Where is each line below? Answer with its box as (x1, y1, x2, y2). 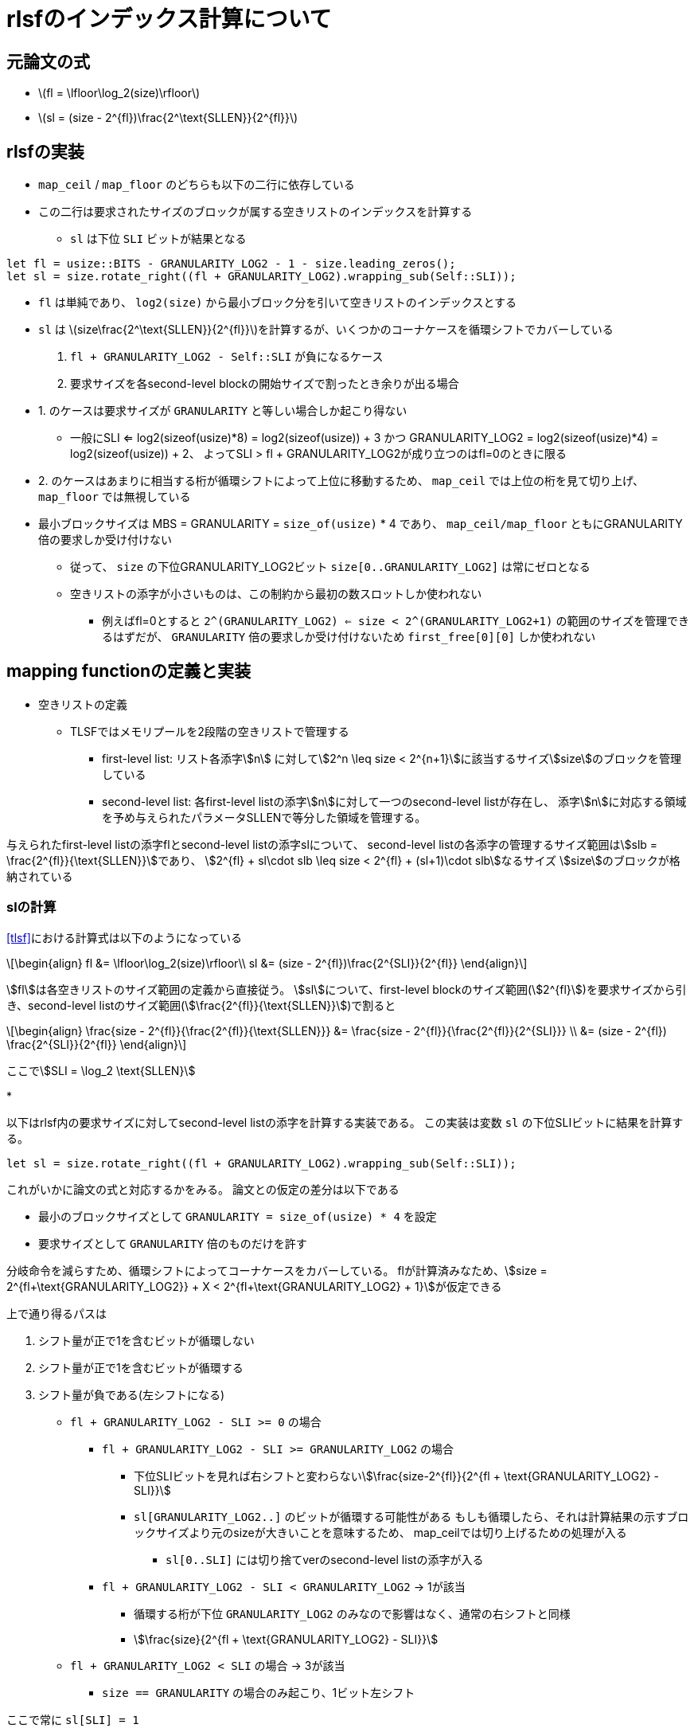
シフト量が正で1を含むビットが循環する (38, 1360, 244, 1374)
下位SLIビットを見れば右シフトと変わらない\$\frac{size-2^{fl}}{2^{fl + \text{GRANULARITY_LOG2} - (134, 1468, 660, 1483)
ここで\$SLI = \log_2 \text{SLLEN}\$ (6, 1063, 196, 1077)
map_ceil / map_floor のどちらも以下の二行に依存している (38, 178, 355, 192)
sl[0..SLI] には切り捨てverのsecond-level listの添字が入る (166, 1552, 484, 1566)
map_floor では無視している (38, 490, 191, 504)
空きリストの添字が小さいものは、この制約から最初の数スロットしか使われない (70, 587, 482, 601)
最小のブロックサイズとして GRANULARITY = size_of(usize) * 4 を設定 (38, 1209, 437, 1223)
